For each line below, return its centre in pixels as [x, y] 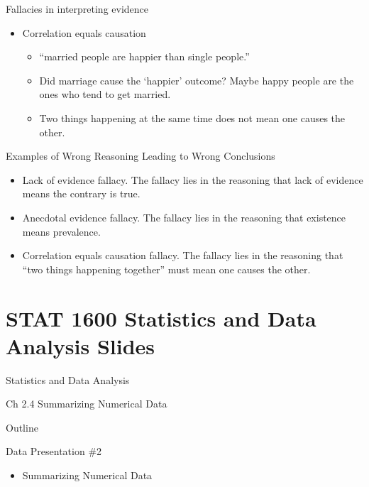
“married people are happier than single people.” [144, 56]
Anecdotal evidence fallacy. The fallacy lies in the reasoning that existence [184, 217]
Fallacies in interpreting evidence [77, 9]
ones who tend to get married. [105, 94]
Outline [22, 427]
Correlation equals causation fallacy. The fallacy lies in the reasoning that [183, 255]
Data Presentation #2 [54, 451]
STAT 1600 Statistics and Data [161, 318]
